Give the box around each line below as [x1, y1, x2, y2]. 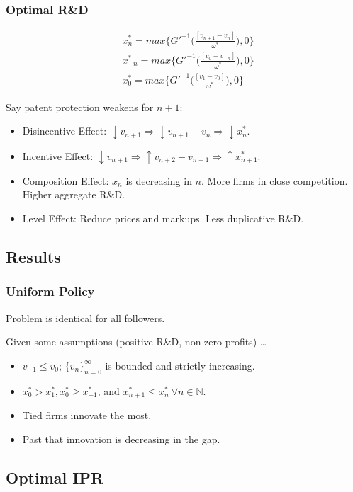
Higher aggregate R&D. [22, 187, 125, 202]
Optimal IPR [6, 466, 104, 488]
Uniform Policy [6, 282, 95, 300]
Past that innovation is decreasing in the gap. [22, 431, 220, 446]
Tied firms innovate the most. [22, 408, 152, 423]
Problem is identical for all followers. [6, 310, 165, 325]
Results [6, 246, 61, 268]
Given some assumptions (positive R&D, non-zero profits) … [6, 334, 267, 349]
